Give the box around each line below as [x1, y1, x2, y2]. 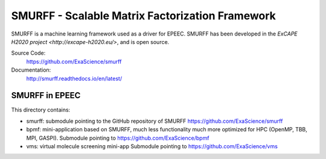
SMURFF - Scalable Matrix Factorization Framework [11, 9, 276, 22]
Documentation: [11, 66, 51, 73]
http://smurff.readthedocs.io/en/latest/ [26, 75, 123, 82]
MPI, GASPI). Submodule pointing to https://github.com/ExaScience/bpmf [26, 134, 209, 142]
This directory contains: [11, 106, 71, 114]
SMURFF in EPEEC [11, 90, 81, 101]
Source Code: [11, 49, 46, 57]
